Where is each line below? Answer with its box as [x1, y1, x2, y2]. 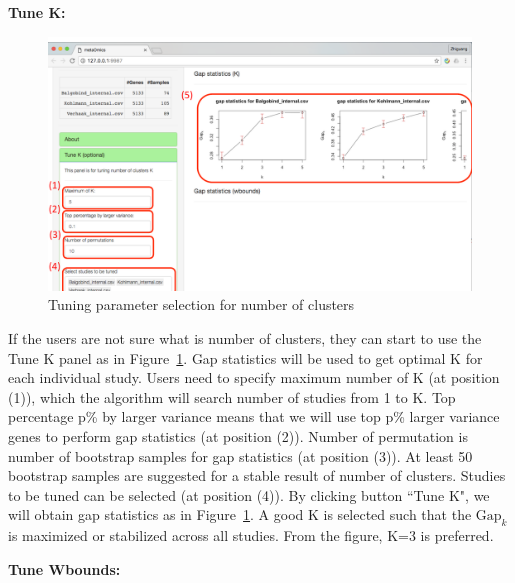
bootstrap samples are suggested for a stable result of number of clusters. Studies [8, 465, 506, 486]
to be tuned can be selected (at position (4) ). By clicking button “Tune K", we [8, 484, 490, 505]
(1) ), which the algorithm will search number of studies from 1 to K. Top [8, 386, 456, 407]
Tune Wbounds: [8, 558, 121, 579]
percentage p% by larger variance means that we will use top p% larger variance [8, 406, 500, 427]
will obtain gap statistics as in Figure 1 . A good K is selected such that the [8, 504, 472, 525]
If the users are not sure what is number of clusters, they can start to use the [8, 328, 482, 349]
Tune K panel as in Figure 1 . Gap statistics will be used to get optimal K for [8, 347, 483, 368]
